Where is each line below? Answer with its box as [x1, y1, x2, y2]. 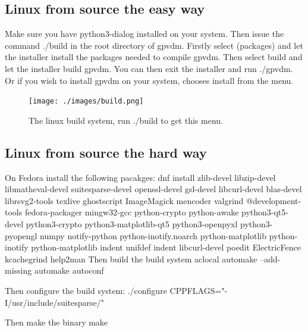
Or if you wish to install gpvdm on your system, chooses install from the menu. [5, 74, 294, 86]
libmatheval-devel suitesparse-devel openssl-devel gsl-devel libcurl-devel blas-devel [5, 183, 302, 195]
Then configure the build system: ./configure [5, 284, 167, 296]
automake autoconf [34, 264, 104, 277]
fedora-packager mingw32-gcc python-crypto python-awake [24, 206, 239, 218]
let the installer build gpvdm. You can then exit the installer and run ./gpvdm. [5, 62, 293, 74]
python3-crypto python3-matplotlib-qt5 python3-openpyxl [26, 218, 238, 230]
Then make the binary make [5, 316, 108, 328]
